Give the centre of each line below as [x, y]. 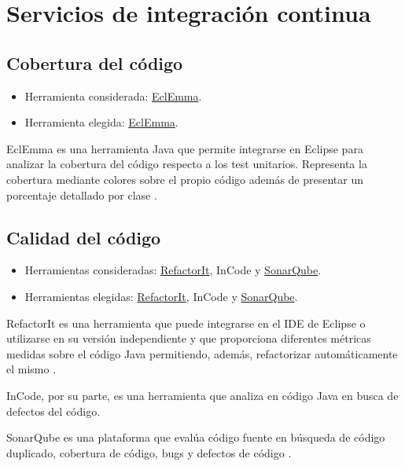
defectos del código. [53, 411]
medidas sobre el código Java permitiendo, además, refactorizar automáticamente [202, 353]
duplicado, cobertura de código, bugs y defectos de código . [149, 452]
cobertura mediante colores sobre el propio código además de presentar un [185, 179]
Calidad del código [84, 237]
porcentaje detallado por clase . [82, 194]
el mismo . [31, 369]
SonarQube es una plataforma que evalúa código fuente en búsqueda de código [196, 437]
